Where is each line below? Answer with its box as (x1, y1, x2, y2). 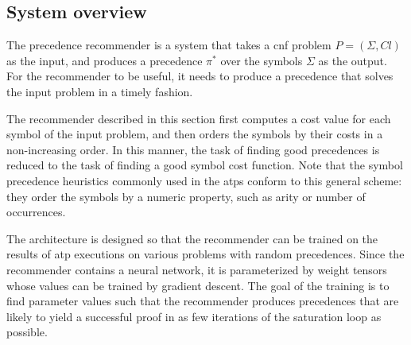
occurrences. (6, 204, 66, 220)
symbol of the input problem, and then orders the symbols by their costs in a (6, 126, 383, 142)
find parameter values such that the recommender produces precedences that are (6, 293, 399, 309)
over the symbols (220, 52, 303, 68)
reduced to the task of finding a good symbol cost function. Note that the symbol (6, 157, 403, 173)
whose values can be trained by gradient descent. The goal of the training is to (6, 277, 390, 293)
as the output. (318, 52, 387, 68)
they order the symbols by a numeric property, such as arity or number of (6, 188, 366, 204)
